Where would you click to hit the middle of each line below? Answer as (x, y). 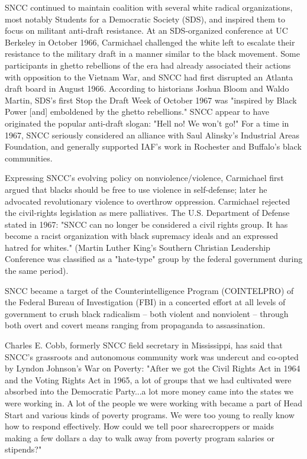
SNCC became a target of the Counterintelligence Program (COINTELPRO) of (149, 290)
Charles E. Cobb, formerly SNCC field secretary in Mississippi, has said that (144, 345)
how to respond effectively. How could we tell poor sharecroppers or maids (140, 426)
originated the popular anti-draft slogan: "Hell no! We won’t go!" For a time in (147, 123)
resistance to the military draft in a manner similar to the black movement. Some (152, 54)
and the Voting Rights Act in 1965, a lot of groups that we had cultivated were (148, 379)
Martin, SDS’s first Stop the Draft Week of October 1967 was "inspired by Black (151, 100)
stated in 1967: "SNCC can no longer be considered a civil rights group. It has (146, 224)
